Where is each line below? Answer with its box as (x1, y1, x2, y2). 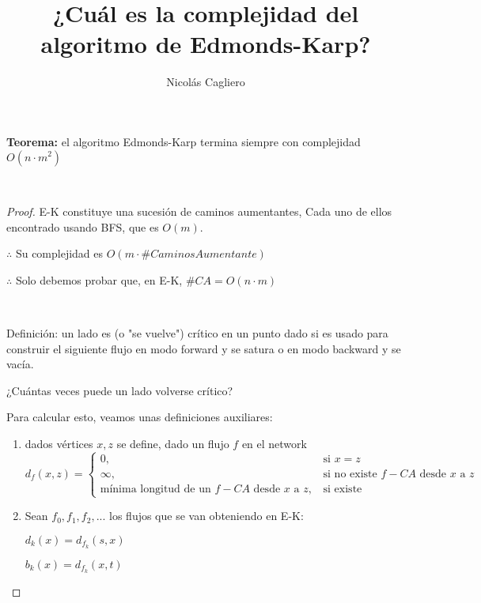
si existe (323, 483, 362, 495)
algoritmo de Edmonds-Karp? (40, 28, 371, 60)
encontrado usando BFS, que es (6, 218, 159, 235)
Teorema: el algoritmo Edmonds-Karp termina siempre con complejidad (6, 133, 361, 149)
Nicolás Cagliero (166, 73, 245, 90)
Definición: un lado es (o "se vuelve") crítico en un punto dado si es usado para (6, 325, 388, 341)
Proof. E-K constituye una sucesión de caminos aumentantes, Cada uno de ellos (6, 203, 392, 220)
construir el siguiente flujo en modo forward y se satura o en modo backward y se (6, 340, 401, 356)
